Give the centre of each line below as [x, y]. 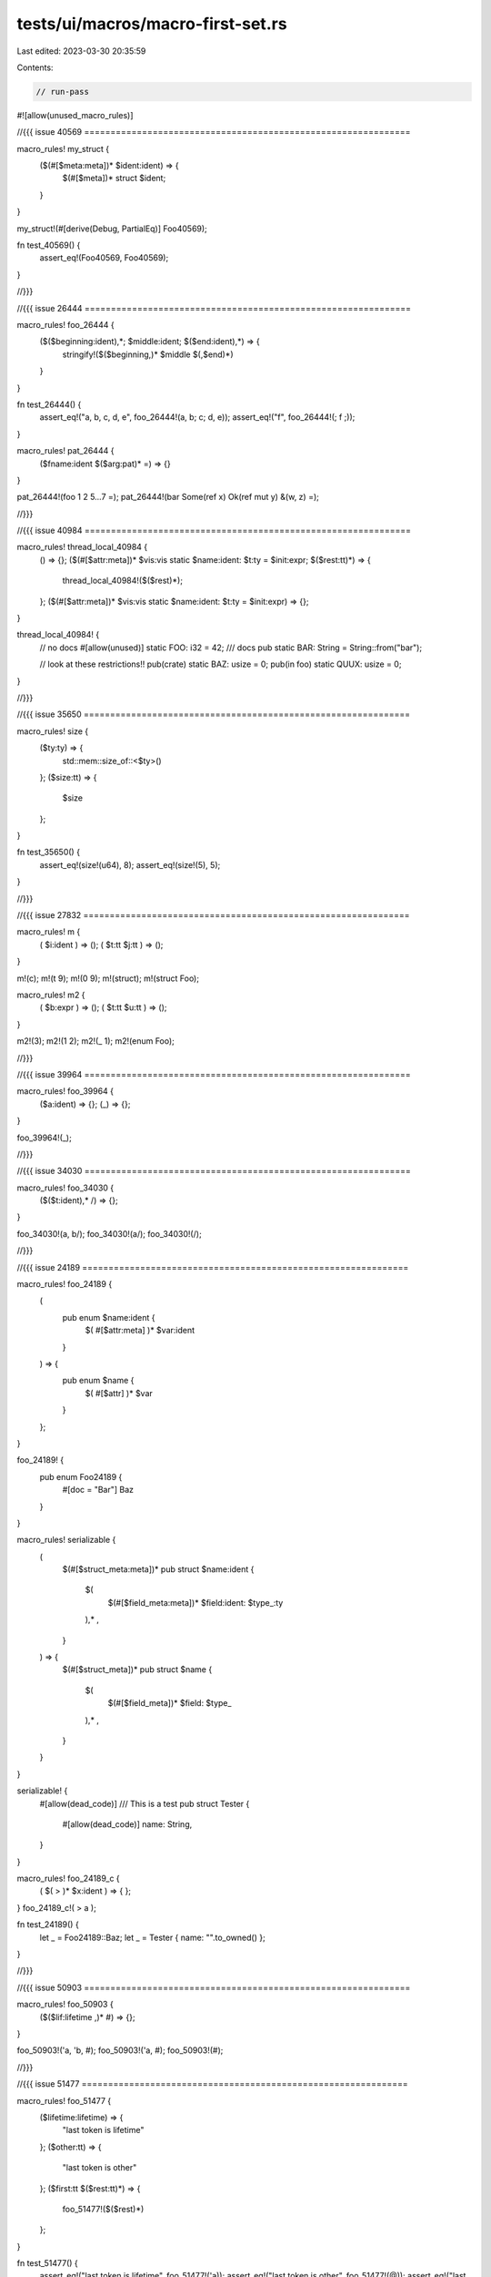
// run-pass [63, 92]
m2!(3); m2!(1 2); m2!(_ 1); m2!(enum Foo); [95, 1041]
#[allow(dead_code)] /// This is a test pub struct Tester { [145, 1803]
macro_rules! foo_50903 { [65, 2005]
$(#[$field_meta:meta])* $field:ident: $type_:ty [195, 1602]
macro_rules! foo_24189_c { [68, 1879]
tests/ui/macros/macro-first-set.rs [152, 24]
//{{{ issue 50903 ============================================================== [214, 1987]
